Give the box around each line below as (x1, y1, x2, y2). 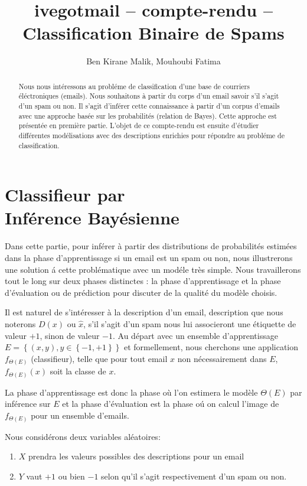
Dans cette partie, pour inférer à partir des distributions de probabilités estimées (5, 240, 297, 252)
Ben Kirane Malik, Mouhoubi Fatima (86, 55, 221, 67)
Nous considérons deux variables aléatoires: (5, 430, 161, 442)
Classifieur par (5, 182, 125, 207)
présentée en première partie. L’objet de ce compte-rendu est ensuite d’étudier (18, 120, 259, 131)
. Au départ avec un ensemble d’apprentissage (112, 329, 278, 341)
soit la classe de (50, 365, 106, 377)
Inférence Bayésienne (5, 206, 179, 230)
